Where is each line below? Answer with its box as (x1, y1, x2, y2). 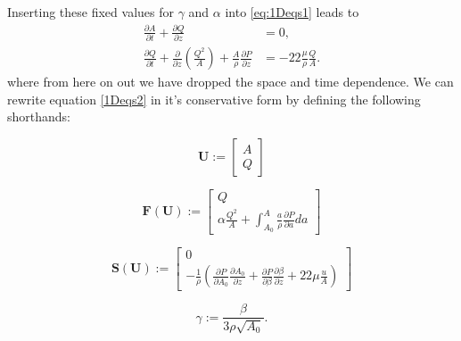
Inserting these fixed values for (7, 3, 174, 21)
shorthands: (7, 107, 70, 126)
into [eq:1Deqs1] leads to (225, 3, 359, 21)
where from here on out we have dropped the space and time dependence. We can (7, 72, 454, 91)
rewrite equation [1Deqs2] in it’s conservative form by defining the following (7, 89, 421, 108)
